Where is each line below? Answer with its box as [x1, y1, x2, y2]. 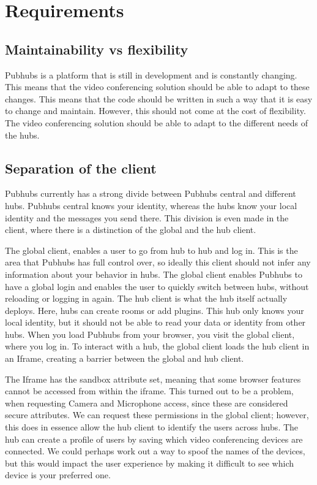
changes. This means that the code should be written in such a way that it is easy [5, 92, 313, 105]
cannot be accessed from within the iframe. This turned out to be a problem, [5, 384, 294, 397]
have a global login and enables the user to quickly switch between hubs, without [5, 280, 309, 292]
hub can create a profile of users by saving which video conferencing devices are [5, 432, 303, 445]
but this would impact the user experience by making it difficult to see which [5, 456, 294, 469]
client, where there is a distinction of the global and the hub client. [5, 223, 256, 236]
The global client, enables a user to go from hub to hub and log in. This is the [5, 243, 298, 256]
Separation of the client [5, 158, 157, 177]
